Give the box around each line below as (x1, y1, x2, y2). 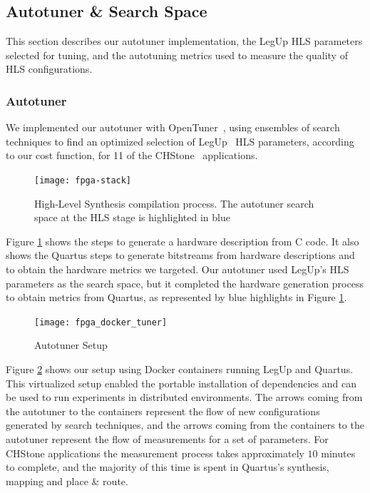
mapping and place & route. (6, 473, 128, 488)
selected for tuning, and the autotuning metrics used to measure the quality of (6, 47, 348, 62)
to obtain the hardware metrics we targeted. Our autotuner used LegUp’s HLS (6, 262, 349, 277)
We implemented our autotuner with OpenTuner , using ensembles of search (6, 120, 340, 135)
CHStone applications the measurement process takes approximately (6, 445, 304, 460)
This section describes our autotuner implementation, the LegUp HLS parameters (6, 34, 363, 49)
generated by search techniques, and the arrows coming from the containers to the (6, 417, 364, 432)
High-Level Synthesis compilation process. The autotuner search (34, 195, 314, 210)
